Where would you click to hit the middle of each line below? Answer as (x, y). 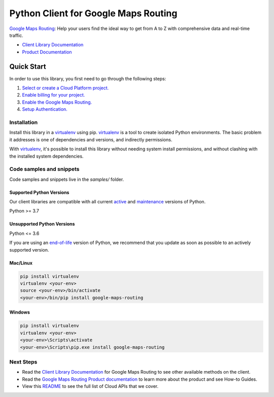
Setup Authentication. (45, 109)
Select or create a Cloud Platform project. (65, 88)
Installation (24, 122)
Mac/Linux (21, 263)
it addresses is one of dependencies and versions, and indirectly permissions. (91, 139)
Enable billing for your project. (54, 95)
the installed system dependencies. (46, 156)
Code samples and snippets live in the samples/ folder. (67, 179)
